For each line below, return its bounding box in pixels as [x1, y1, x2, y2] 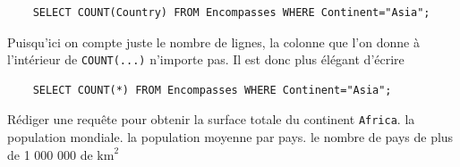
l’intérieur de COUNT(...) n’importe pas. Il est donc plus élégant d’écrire [7, 50, 405, 69]
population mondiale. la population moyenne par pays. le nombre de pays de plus [7, 128, 454, 146]
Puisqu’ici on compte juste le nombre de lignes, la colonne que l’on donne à [7, 32, 420, 51]
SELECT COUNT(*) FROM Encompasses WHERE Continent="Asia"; [32, 83, 392, 96]
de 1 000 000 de [7, 145, 93, 163]
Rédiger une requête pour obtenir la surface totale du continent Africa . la [7, 110, 415, 129]
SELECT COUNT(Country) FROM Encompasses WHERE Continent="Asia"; [32, 6, 430, 19]
